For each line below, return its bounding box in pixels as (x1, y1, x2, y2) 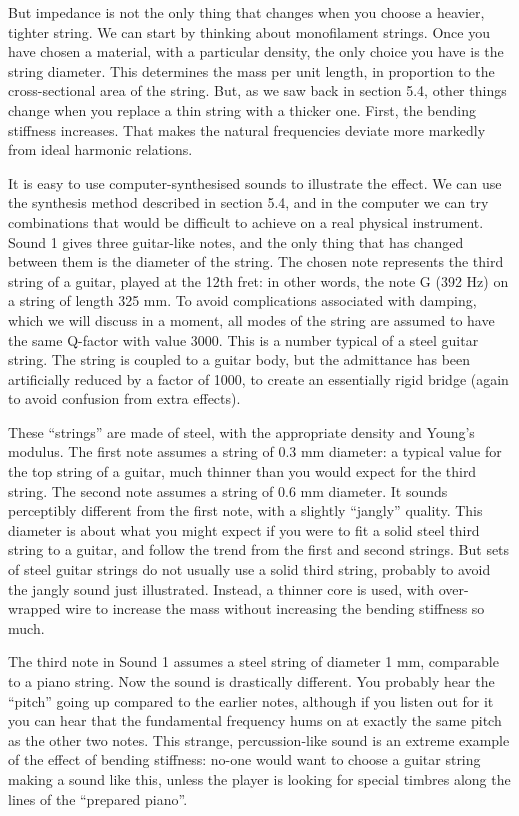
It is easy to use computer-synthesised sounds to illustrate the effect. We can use (8, 172, 502, 193)
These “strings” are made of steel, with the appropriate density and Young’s (8, 421, 475, 442)
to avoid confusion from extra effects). (8, 388, 241, 409)
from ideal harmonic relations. (8, 139, 193, 160)
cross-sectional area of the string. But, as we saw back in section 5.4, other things (8, 80, 507, 101)
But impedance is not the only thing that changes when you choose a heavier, (8, 2, 485, 22)
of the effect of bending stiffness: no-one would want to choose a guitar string (8, 749, 481, 770)
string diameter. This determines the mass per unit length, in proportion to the (8, 60, 495, 81)
